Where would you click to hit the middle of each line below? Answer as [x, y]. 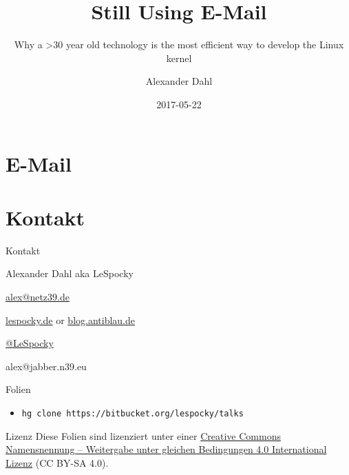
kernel [179, 58]
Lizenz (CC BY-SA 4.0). [57, 462]
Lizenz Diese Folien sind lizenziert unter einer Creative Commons [143, 435]
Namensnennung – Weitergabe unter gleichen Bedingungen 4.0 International [166, 449]
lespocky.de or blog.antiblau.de [70, 320]
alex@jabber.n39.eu [46, 366]
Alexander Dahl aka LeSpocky [70, 273]
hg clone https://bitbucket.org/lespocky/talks [133, 413]
